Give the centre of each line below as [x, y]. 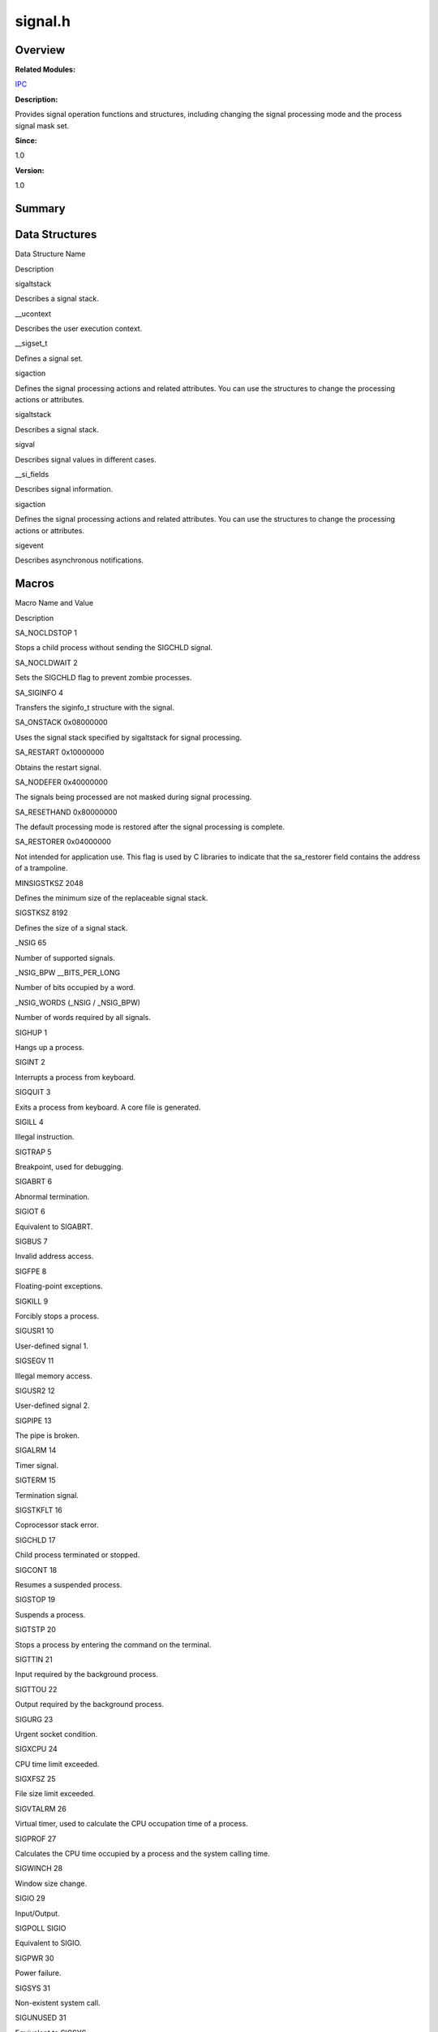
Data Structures [56, 234]
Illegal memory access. [54, 1376]
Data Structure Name [50, 254]
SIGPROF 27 [36, 1839]
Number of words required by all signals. [83, 1018]
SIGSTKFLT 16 [39, 1510]
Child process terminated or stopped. [77, 1555]
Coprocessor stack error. [57, 1525]
